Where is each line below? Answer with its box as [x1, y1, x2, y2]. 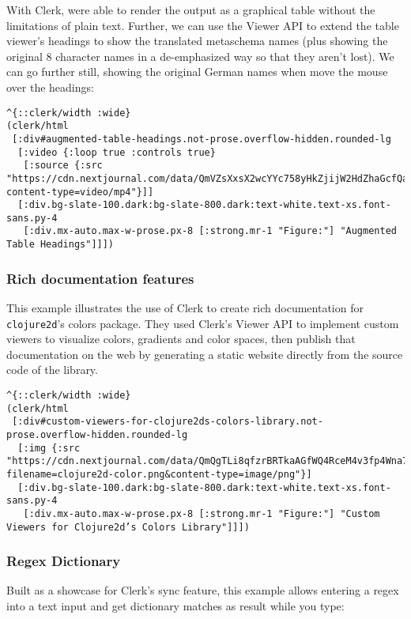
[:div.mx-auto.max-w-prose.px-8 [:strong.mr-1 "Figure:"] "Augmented [23, 225, 397, 237]
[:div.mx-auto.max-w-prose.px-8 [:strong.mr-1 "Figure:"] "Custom [23, 508, 380, 519]
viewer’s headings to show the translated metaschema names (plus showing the [6, 32, 388, 49]
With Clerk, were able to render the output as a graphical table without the [6, 2, 375, 17]
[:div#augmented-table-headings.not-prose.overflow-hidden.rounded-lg [12, 133, 391, 145]
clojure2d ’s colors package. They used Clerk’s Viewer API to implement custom [6, 315, 399, 331]
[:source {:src [23, 160, 103, 172]
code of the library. [6, 361, 98, 378]
